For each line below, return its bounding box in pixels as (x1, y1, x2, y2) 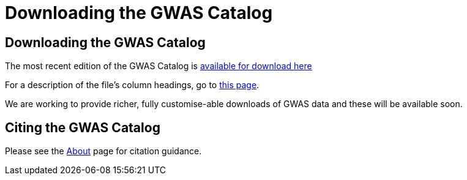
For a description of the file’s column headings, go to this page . (5, 80, 260, 91)
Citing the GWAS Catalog (5, 119, 160, 135)
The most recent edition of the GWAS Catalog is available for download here (5, 61, 312, 72)
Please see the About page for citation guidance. (5, 146, 202, 157)
